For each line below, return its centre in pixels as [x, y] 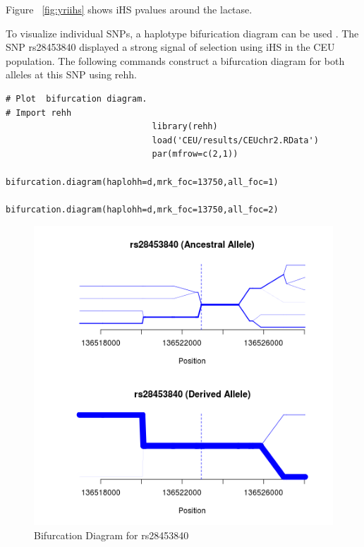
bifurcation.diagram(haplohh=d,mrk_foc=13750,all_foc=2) [142, 209]
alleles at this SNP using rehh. [71, 74]
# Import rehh [39, 113]
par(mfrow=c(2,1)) [195, 154]
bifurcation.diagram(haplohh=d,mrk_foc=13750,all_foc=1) [142, 182]
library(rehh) [185, 127]
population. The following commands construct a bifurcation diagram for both [175, 60]
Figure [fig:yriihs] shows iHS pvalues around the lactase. [129, 9]
